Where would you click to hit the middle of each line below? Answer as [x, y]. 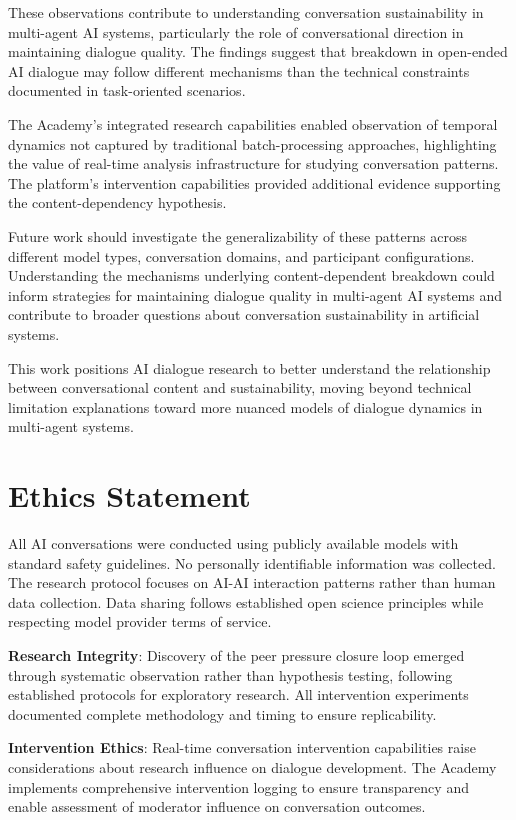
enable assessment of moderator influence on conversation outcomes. [217, 806]
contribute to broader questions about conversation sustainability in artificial [244, 314]
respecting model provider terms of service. [140, 621]
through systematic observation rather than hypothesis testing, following [230, 674]
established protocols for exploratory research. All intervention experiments [238, 694]
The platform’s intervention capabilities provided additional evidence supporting [254, 182]
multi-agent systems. [71, 426]
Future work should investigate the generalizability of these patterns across [237, 235]
